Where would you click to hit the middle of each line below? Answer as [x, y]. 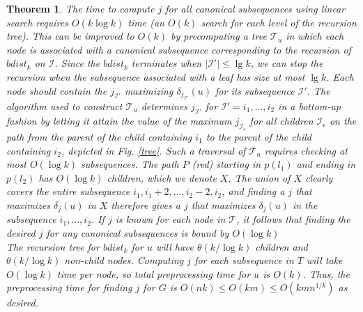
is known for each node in [170, 219]
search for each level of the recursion [279, 22]
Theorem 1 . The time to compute [80, 8]
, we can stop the [287, 63]
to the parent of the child [258, 136]
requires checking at [306, 150]
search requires [37, 22]
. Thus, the [326, 273]
